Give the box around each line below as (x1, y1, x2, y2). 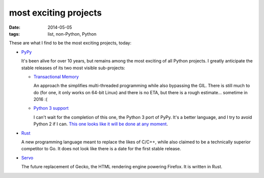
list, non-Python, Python (47, 31, 97, 37)
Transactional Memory (33, 74, 79, 79)
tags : (9, 31, 20, 37)
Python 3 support (33, 105, 69, 111)
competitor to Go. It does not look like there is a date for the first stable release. (21, 146, 181, 152)
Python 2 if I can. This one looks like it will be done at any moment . (33, 121, 168, 127)
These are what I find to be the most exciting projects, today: (9, 40, 132, 46)
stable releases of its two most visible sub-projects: (21, 65, 126, 71)
